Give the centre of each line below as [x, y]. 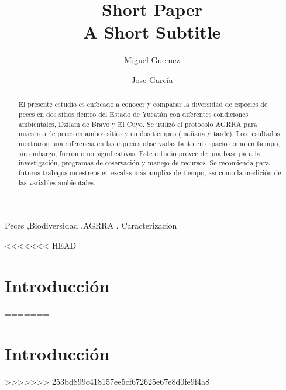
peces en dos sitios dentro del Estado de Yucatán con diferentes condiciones [133, 114]
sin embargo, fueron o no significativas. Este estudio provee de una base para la [139, 153]
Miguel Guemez [152, 60]
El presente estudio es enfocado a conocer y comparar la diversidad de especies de [143, 104]
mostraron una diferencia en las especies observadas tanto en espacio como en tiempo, [149, 143]
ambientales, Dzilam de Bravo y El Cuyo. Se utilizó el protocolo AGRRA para [138, 124]
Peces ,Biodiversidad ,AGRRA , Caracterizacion [91, 225]
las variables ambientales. [57, 182]
